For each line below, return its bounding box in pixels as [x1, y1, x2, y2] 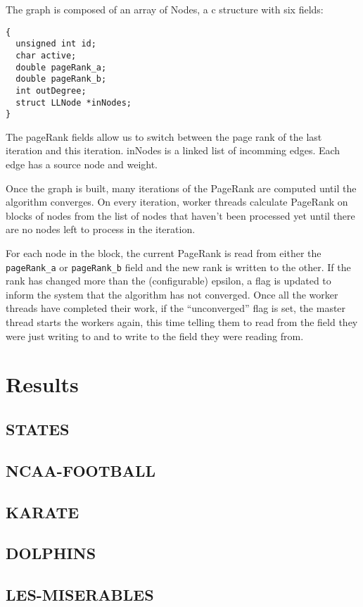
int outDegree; [15, 85, 87, 96]
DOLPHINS [6, 542, 96, 564]
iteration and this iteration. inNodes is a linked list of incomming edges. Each [6, 143, 340, 158]
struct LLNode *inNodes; [15, 97, 132, 108]
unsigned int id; [15, 39, 96, 49]
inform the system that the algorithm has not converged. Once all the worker [6, 287, 338, 301]
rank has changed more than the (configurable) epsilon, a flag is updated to [6, 273, 331, 288]
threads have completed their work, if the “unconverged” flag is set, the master [6, 301, 346, 315]
